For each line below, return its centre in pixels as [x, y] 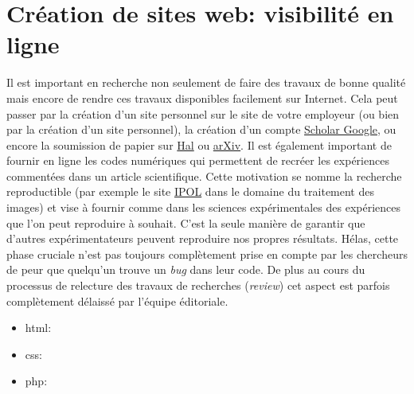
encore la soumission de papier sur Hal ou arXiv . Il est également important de [199, 144]
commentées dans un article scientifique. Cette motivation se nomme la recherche [204, 176]
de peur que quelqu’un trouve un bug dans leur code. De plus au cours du [186, 269]
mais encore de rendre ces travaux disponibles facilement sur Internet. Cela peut [202, 98]
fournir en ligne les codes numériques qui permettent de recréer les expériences [198, 160]
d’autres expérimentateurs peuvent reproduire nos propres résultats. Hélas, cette [203, 238]
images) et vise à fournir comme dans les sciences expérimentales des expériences [204, 207]
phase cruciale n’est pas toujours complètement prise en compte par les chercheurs [207, 254]
